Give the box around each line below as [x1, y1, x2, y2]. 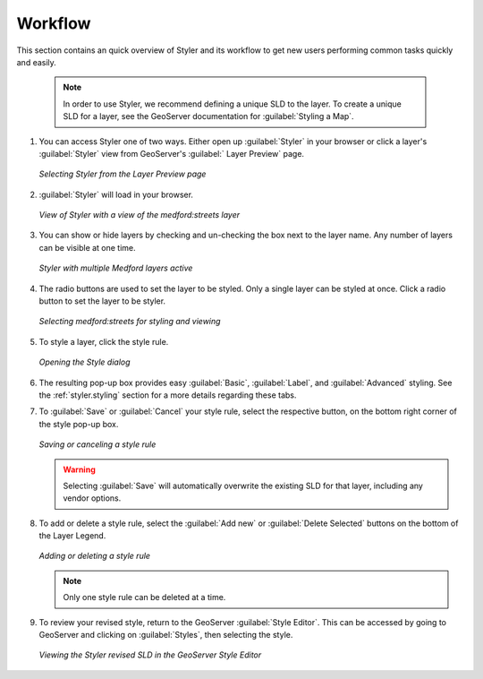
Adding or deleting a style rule [38, 551, 151, 562]
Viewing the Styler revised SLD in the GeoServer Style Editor [38, 649, 262, 660]
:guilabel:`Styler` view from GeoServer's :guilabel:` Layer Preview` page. [38, 148, 304, 159]
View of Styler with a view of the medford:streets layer [38, 210, 241, 220]
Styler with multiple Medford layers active [38, 262, 193, 273]
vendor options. [63, 493, 122, 503]
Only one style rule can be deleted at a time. [63, 592, 226, 603]
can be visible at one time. [38, 242, 136, 253]
